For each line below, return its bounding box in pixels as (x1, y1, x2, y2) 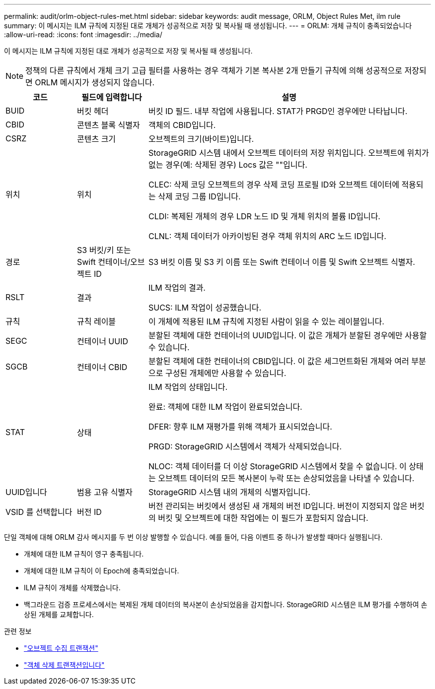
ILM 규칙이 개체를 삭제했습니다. (24, 583, 121, 592)
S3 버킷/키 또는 (76, 245, 131, 255)
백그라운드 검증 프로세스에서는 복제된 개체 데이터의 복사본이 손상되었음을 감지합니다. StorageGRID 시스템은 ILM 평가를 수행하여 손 (24, 600, 428, 609)
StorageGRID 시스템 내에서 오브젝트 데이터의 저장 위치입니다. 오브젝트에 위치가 (148, 148, 429, 158)
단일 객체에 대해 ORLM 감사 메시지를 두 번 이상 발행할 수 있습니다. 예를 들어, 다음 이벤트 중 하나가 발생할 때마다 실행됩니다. (4, 533, 383, 541)
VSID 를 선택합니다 (5, 507, 72, 517)
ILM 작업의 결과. (148, 283, 206, 293)
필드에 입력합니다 (81, 92, 142, 102)
